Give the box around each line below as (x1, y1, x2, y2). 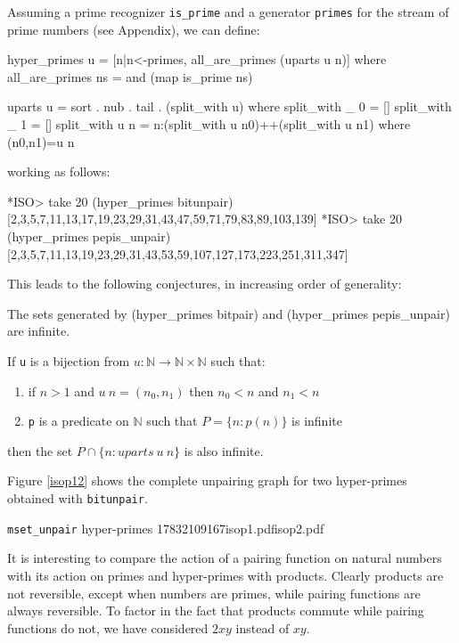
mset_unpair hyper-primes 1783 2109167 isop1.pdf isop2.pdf (7, 518, 324, 537)
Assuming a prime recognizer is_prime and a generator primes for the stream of (7, 3, 449, 20)
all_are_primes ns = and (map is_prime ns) (7, 67, 253, 85)
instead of (235, 618, 290, 637)
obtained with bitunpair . (7, 489, 148, 508)
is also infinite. (184, 441, 264, 460)
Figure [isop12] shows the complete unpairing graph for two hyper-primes (7, 471, 407, 490)
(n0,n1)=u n (7, 132, 75, 151)
